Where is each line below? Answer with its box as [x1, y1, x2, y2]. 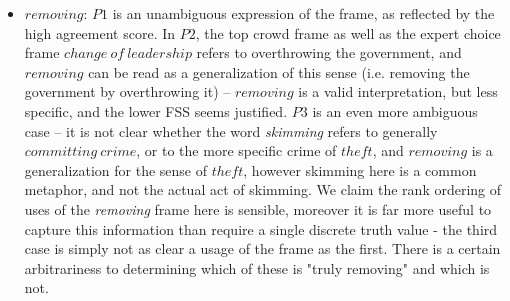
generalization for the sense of [24, 159, 208, 180]
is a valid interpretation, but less [298, 81, 498, 102]
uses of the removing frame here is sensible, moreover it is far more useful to [24, 198, 492, 219]
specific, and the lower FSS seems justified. [24, 100, 288, 121]
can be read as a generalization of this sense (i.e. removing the [88, 61, 470, 82]
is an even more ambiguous [312, 100, 478, 121]
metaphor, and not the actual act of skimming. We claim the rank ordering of [24, 179, 502, 200]
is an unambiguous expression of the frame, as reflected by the [112, 3, 495, 23]
